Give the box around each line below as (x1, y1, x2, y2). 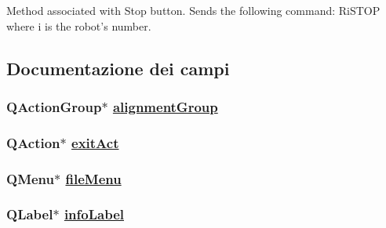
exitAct (71, 132, 119, 152)
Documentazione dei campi (6, 56, 230, 80)
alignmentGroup (112, 96, 218, 116)
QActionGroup (6, 96, 102, 116)
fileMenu (65, 168, 122, 188)
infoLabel (64, 204, 124, 224)
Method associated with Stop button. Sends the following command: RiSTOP (6, 2, 381, 18)
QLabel (6, 204, 53, 224)
